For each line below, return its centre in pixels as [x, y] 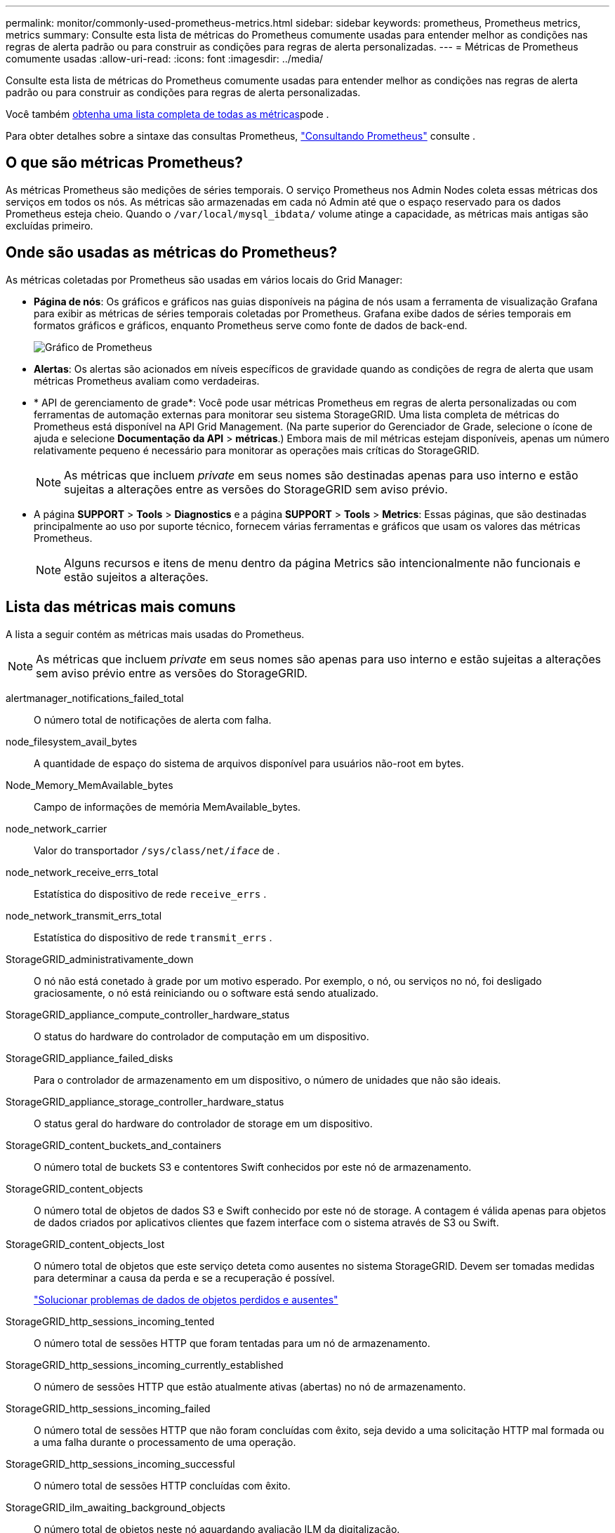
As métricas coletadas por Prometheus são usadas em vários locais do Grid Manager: [204, 279]
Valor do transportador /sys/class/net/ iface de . [157, 850]
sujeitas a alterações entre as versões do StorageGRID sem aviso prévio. [256, 489]
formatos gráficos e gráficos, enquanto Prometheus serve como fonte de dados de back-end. [251, 325]
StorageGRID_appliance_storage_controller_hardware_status [145, 1101]
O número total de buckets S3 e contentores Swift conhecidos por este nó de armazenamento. [253, 1167]
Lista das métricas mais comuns [121, 607]
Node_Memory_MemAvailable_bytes [90, 785]
